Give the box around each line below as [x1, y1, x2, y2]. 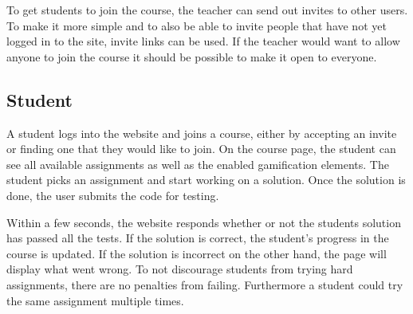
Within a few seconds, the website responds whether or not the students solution [6, 214, 401, 230]
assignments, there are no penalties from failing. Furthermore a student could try [6, 276, 403, 292]
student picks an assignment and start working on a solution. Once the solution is [6, 171, 406, 188]
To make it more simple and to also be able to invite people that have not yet [6, 17, 387, 33]
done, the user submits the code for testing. [6, 186, 219, 203]
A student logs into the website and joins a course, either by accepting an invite [6, 124, 397, 141]
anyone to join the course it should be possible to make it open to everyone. [6, 48, 377, 65]
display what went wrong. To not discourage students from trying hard [6, 261, 353, 277]
